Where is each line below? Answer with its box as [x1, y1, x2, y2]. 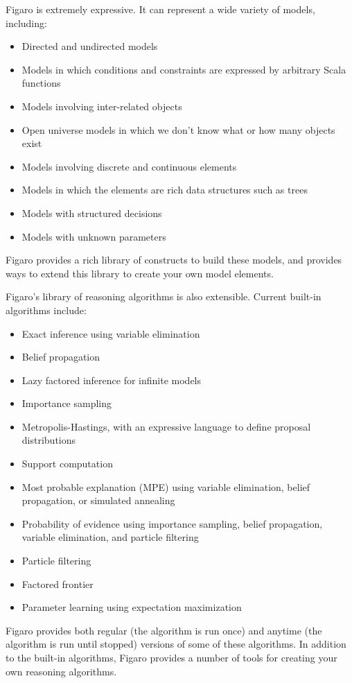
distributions [21, 433, 76, 447]
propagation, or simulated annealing [21, 493, 175, 508]
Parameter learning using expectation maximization [21, 600, 242, 614]
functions [21, 76, 61, 90]
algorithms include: [6, 302, 87, 317]
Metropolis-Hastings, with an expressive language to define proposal [21, 419, 311, 433]
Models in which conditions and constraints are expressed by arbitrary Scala [21, 62, 346, 76]
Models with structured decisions [21, 205, 162, 220]
